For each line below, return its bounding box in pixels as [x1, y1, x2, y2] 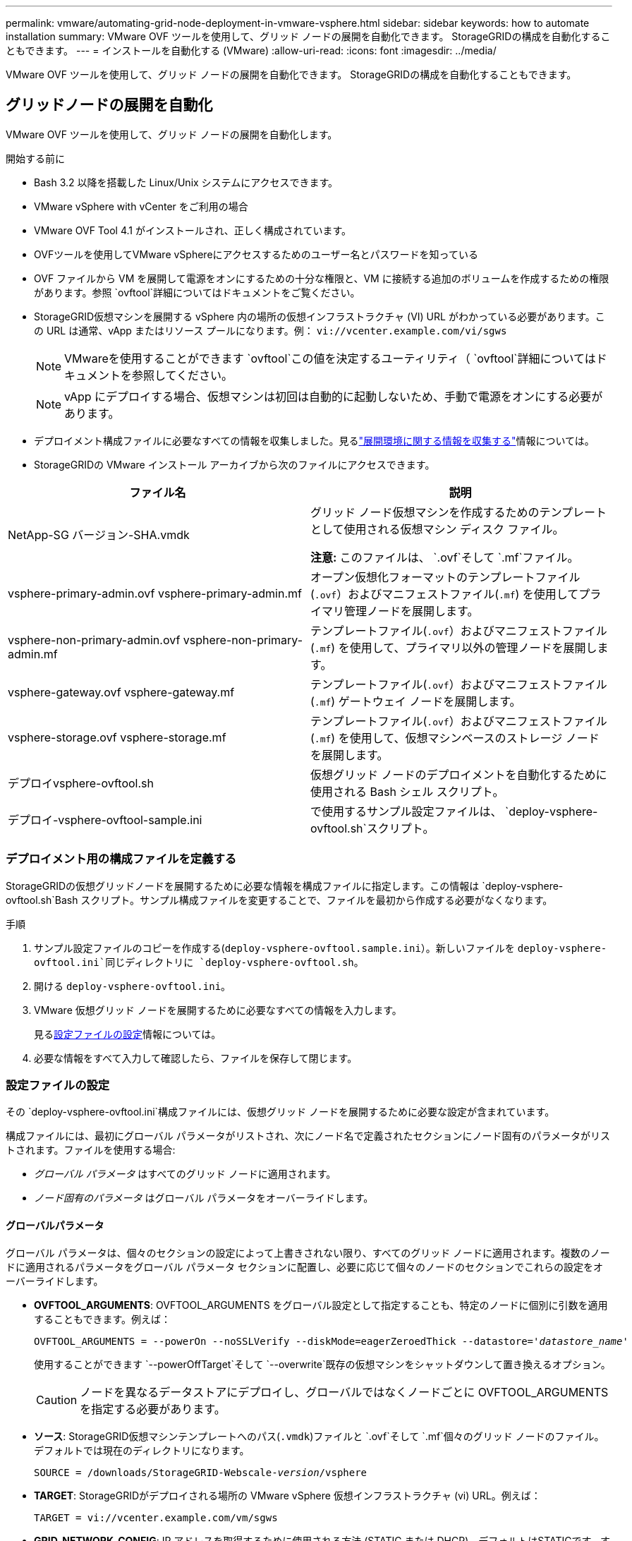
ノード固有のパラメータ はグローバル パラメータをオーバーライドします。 [34, 1192, 374, 1204]
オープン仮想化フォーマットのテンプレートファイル [310, 569, 581, 584]
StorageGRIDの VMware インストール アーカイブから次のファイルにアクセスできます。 [34, 458, 435, 471]
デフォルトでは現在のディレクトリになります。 [34, 1444, 250, 1456]
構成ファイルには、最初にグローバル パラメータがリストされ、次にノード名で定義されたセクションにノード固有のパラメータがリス [6, 1130, 611, 1142]
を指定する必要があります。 [80, 1401, 226, 1416]
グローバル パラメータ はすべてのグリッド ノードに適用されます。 [34, 1168, 336, 1180]
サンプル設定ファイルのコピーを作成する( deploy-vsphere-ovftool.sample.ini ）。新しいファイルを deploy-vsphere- [34, 941, 607, 954]
